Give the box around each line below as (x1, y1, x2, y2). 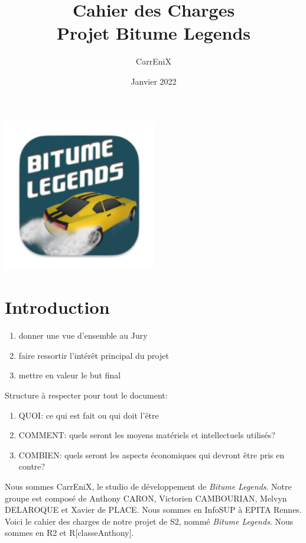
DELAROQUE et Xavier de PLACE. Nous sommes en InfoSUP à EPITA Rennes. (5, 503, 302, 516)
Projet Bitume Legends (56, 21, 251, 45)
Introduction (5, 295, 110, 319)
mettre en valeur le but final (18, 369, 121, 381)
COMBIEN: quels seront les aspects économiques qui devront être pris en (18, 448, 285, 461)
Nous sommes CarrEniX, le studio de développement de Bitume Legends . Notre (5, 480, 292, 492)
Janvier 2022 (131, 75, 177, 87)
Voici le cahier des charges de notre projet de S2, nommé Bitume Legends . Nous (5, 515, 294, 527)
